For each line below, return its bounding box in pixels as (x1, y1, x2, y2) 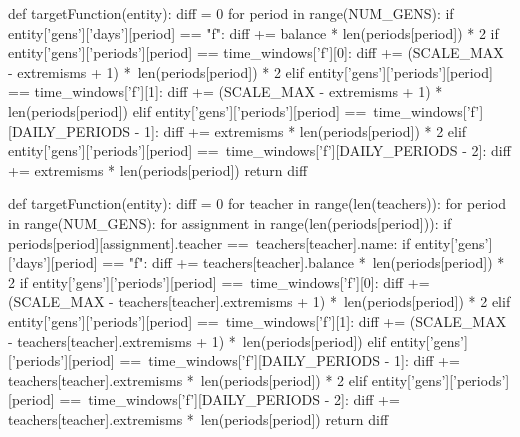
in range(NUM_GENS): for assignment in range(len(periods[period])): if (8, 212, 452, 233)
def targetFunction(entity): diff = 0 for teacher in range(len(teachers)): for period (8, 193, 506, 214)
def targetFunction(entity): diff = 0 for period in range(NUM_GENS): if (8, 3, 454, 23)
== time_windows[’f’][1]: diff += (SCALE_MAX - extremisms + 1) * (8, 81, 443, 102)
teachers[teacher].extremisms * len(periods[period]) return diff (8, 408, 389, 429)
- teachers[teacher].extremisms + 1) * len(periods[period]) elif (8, 330, 386, 351)
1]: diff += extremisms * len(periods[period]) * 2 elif (144, 120, 467, 141)
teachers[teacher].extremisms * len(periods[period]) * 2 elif (8, 369, 368, 390)
